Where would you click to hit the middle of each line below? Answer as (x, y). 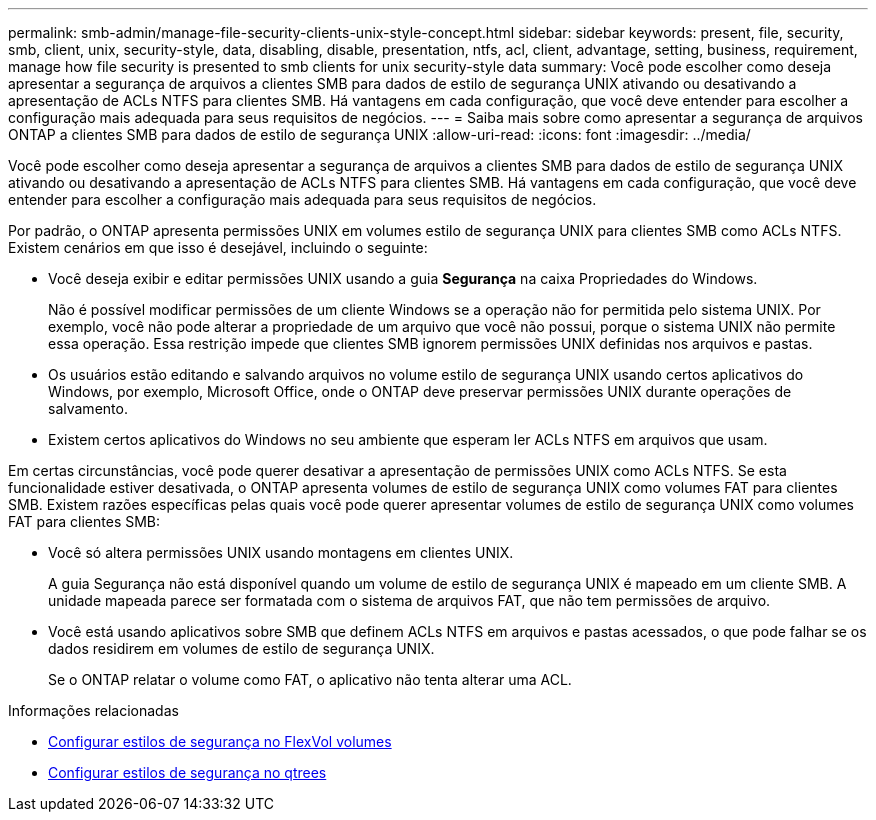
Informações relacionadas (93, 710)
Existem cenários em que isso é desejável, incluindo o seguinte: (218, 247)
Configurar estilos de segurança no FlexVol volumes (220, 741)
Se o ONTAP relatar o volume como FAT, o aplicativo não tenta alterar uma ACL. (310, 679)
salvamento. (88, 408)
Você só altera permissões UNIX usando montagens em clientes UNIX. (281, 552)
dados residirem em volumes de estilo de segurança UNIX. (241, 648)
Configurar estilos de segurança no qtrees (187, 772)
